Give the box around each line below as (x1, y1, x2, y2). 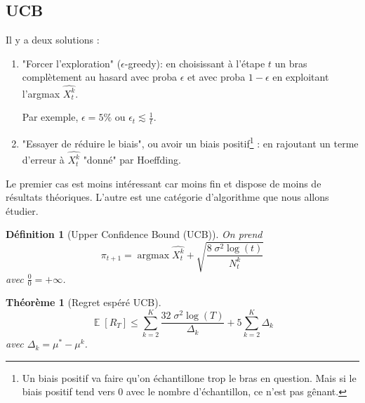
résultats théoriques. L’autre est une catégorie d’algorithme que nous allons (6, 190, 329, 204)
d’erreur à (22, 152, 65, 167)
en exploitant (272, 70, 329, 84)
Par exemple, (22, 110, 79, 124)
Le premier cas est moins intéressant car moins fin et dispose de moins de (6, 176, 321, 190)
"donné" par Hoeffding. (83, 152, 181, 167)
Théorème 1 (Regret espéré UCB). (6, 295, 161, 310)
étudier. (6, 203, 39, 218)
